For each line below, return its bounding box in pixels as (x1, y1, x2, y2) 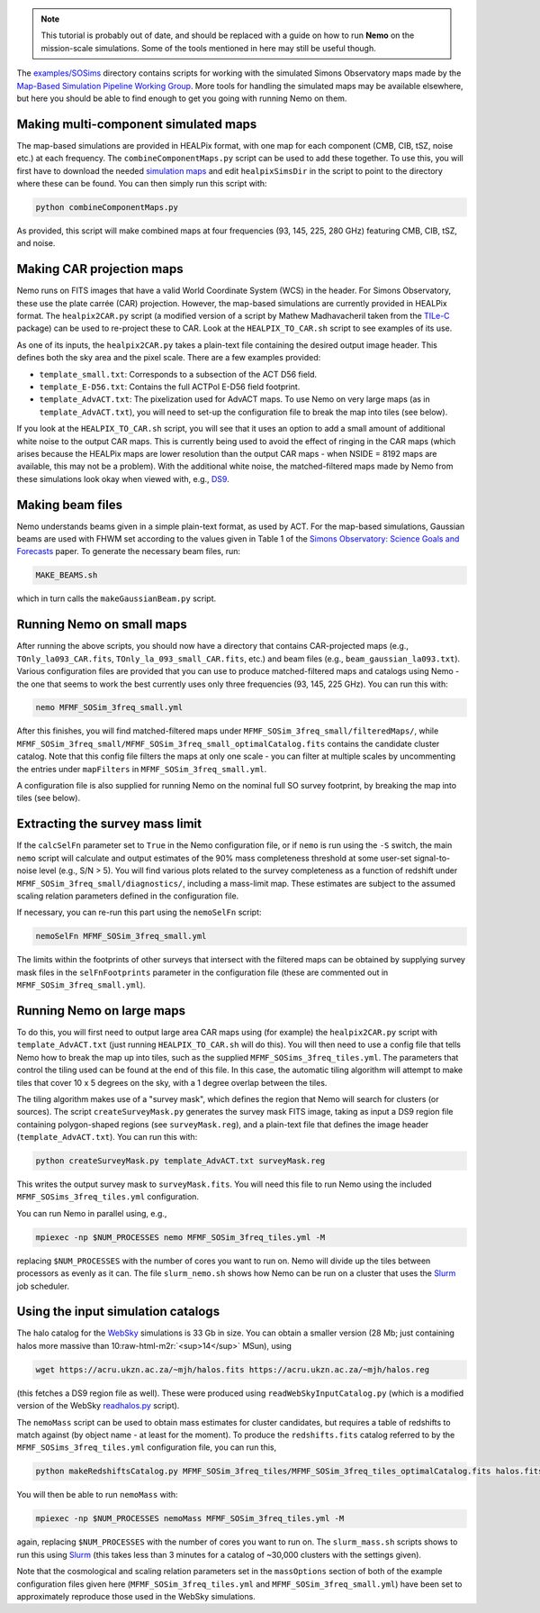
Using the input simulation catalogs (16, 1304, 220, 1319)
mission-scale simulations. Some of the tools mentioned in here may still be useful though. (40, 42, 377, 53)
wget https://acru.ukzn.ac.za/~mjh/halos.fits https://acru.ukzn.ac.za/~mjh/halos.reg (35, 1364, 430, 1374)
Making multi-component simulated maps (16, 116, 257, 132)
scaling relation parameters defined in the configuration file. (16, 890, 239, 901)
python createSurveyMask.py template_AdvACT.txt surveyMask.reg (35, 1156, 326, 1166)
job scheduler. (16, 1280, 69, 1291)
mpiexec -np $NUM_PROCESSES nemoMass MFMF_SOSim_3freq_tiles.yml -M (35, 1514, 345, 1524)
